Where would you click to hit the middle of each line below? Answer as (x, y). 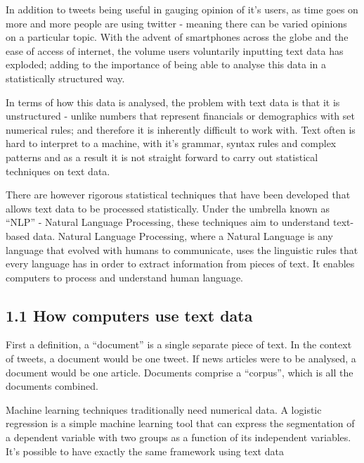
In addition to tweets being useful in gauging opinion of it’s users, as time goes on (182, 9)
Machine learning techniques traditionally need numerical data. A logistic (164, 409)
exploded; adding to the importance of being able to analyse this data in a (166, 64)
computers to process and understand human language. (125, 277)
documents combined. (52, 386)
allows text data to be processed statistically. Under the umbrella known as (168, 208)
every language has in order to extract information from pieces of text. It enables (180, 264)
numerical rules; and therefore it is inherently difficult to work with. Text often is (181, 129)
